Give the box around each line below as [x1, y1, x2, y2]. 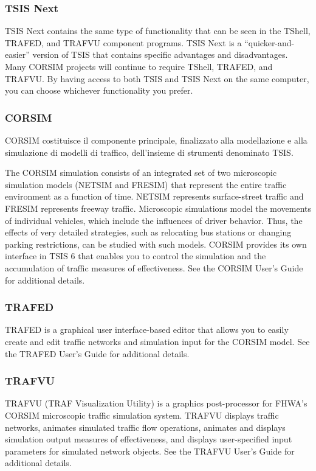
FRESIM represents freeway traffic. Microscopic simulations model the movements [5, 201, 312, 214]
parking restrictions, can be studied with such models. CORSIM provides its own [5, 237, 307, 250]
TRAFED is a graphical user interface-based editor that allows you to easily [5, 323, 289, 336]
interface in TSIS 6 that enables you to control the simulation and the [5, 249, 266, 262]
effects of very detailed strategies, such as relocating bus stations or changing [5, 226, 292, 239]
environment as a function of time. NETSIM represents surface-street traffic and [5, 190, 304, 203]
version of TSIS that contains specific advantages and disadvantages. [32, 48, 288, 61]
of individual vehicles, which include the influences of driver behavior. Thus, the [5, 214, 303, 226]
